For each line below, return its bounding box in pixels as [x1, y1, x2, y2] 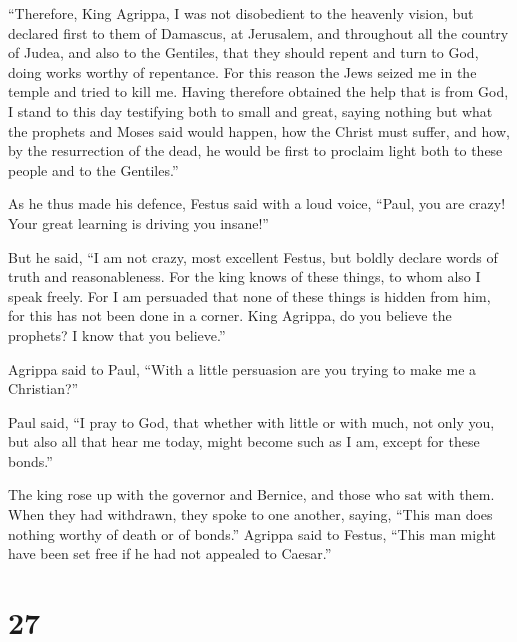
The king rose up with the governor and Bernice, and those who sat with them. [8, 484, 495, 505]
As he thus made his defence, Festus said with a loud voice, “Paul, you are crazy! [8, 193, 506, 214]
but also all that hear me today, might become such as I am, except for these [8, 431, 480, 452]
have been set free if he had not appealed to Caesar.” [8, 543, 332, 564]
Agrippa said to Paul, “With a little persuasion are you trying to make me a [8, 358, 477, 379]
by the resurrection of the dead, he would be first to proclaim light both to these [8, 140, 503, 161]
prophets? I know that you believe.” [8, 324, 226, 345]
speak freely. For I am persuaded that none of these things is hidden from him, [8, 285, 491, 306]
